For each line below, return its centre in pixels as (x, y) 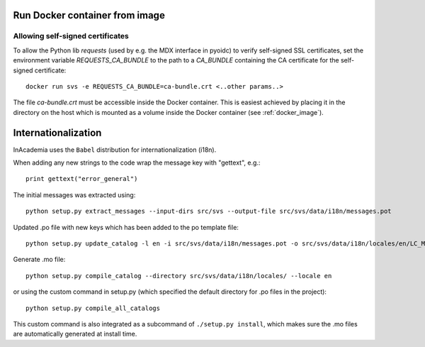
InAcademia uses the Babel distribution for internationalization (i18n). (115, 150)
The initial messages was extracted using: (74, 194)
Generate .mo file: (39, 260)
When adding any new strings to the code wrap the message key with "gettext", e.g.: (137, 163)
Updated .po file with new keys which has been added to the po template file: (126, 227)
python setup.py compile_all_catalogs (93, 308)
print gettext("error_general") (82, 179)
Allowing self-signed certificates (71, 36)
